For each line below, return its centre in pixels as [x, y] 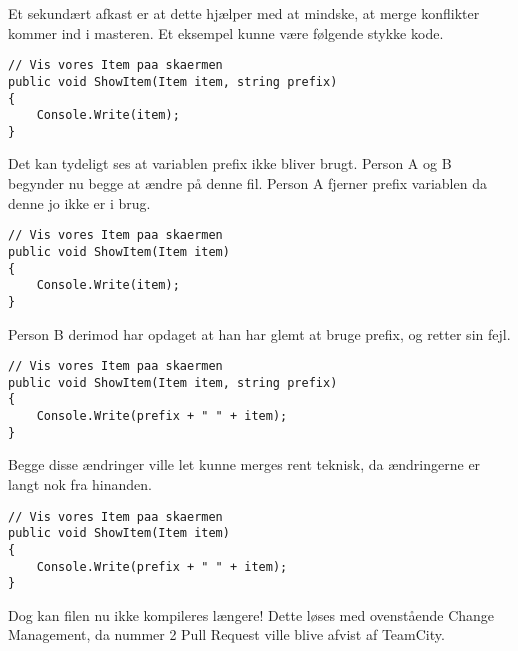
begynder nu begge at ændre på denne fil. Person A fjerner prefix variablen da [247, 183]
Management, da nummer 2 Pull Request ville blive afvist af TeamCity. [226, 634]
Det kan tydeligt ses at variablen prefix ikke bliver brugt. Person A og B [230, 163]
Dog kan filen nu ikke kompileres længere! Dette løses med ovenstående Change [251, 614]
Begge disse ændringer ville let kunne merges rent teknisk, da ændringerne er [244, 464]
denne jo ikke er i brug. [79, 202]
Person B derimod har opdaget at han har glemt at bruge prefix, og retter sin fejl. [259, 333]
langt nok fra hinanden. [80, 484]
